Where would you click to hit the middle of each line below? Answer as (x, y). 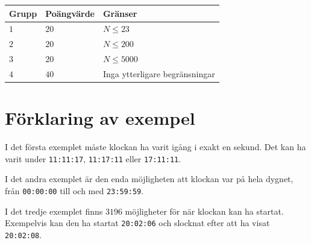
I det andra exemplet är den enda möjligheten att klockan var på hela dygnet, (149, 179)
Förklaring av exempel (100, 118)
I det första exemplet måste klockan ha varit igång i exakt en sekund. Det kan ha (155, 147)
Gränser (120, 13)
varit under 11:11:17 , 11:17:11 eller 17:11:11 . (93, 158)
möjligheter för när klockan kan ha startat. (204, 211)
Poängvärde (70, 13)
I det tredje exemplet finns (54, 211)
